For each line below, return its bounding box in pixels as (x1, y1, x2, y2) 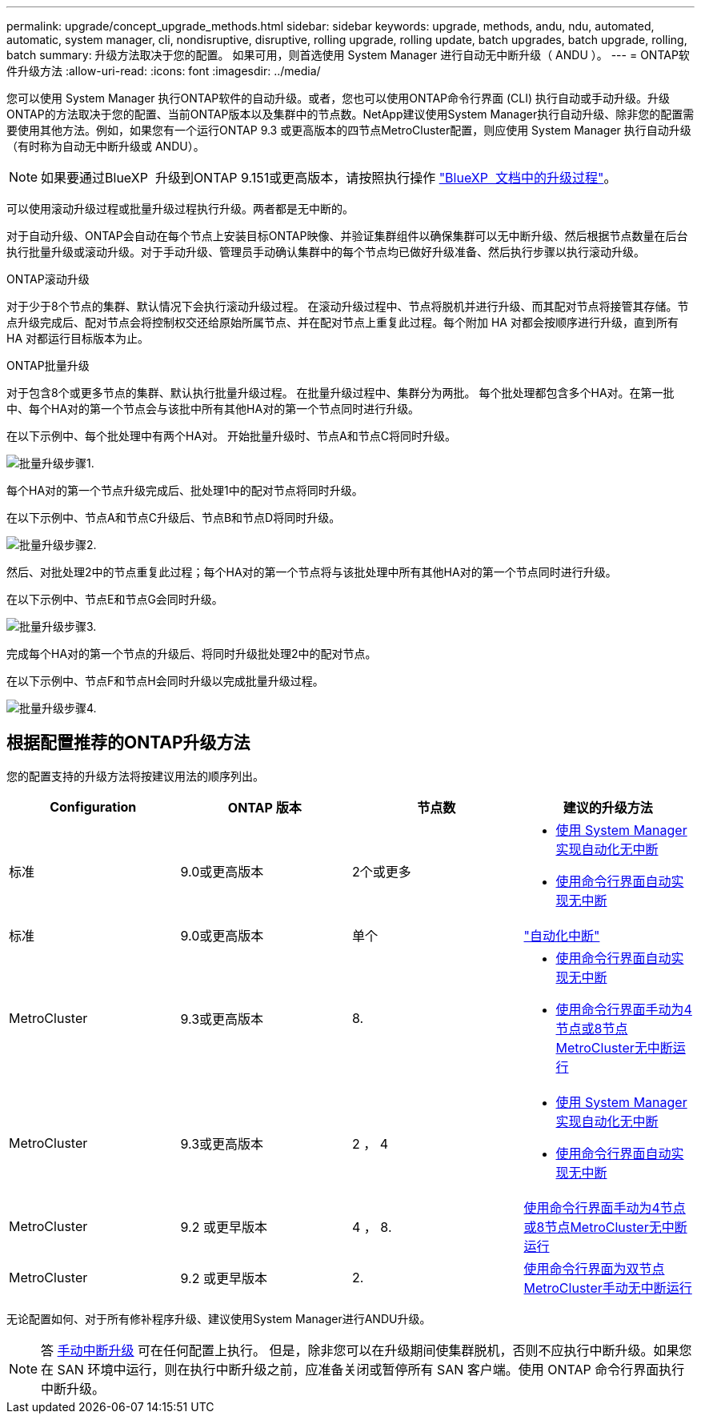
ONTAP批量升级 (6, 359, 90, 372)
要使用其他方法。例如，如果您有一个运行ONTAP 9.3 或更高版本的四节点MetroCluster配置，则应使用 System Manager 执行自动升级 (6, 123, 691, 137)
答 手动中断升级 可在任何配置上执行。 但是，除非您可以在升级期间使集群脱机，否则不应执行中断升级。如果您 (41, 1342, 692, 1358)
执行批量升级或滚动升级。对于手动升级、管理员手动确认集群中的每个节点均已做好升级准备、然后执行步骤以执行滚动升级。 (6, 245, 645, 259)
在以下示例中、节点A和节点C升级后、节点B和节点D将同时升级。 (6, 511, 341, 524)
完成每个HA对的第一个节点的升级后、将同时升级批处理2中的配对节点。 (6, 647, 377, 660)
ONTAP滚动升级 (6, 272, 90, 286)
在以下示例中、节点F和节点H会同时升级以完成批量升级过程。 (6, 674, 324, 688)
